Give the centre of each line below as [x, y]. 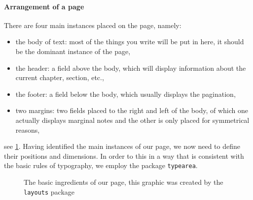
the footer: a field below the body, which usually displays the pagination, [126, 94]
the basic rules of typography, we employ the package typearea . [101, 165]
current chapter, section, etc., [60, 77]
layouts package [49, 191]
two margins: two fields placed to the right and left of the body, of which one [132, 110]
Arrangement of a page [44, 6]
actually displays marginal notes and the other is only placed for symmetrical [132, 120]
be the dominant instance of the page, [73, 51]
